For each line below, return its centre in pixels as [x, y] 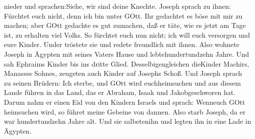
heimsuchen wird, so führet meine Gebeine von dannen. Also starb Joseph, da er [125, 111]
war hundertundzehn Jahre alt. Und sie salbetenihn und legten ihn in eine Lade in [127, 121]
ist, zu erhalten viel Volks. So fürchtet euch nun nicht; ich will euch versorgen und [127, 35]
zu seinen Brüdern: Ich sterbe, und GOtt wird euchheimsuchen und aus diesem [123, 82]
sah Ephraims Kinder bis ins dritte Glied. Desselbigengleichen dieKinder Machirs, [127, 63]
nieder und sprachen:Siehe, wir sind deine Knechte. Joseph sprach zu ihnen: [117, 6]
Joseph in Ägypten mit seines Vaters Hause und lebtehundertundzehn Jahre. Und [127, 54]
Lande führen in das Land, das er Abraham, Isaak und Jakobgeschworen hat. [120, 92]
